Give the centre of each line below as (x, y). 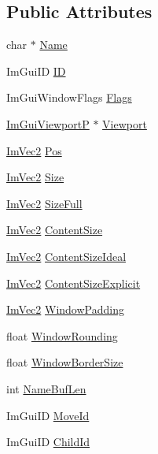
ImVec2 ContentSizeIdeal (66, 256)
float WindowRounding (62, 335)
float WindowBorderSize (65, 362)
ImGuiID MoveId (48, 415)
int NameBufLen (46, 388)
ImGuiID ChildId (48, 442)
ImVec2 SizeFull (44, 203)
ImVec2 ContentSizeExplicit (73, 283)
